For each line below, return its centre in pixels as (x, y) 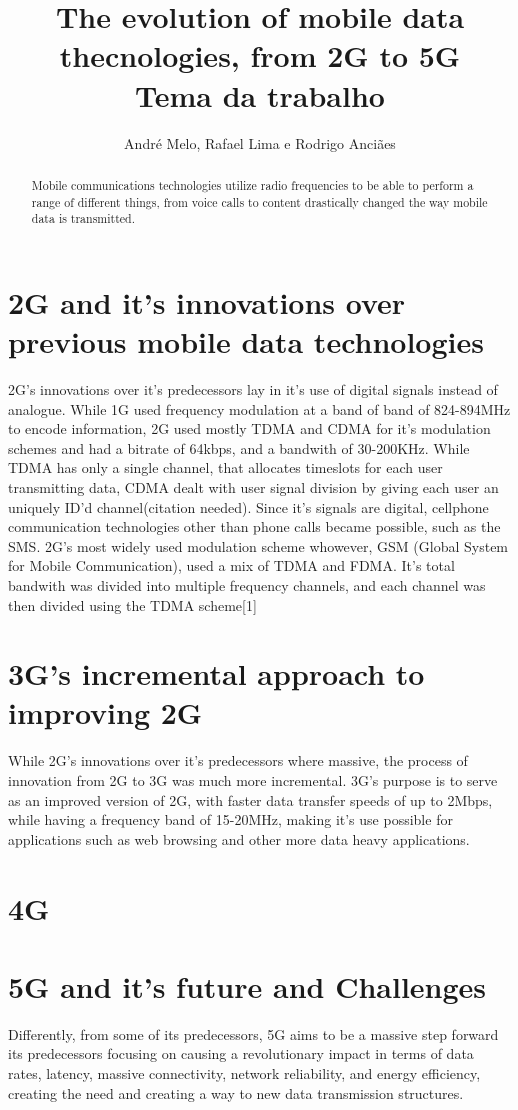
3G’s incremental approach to (216, 673)
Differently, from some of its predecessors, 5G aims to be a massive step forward (253, 1033)
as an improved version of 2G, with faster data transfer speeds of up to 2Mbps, (250, 799)
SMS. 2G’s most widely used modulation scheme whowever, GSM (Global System (258, 545)
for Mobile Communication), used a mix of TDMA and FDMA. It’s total (231, 565)
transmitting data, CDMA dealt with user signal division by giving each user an (253, 486)
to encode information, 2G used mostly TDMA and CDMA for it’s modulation (249, 428)
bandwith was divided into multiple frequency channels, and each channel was (247, 584)
